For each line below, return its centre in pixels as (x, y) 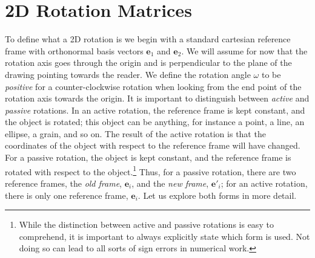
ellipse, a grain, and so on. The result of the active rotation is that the (135, 133)
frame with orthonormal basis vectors (74, 50)
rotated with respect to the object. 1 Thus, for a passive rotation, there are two (151, 170)
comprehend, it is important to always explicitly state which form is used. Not (164, 236)
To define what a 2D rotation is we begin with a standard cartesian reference (148, 39)
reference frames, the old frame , (63, 183)
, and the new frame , (170, 183)
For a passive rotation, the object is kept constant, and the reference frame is (148, 157)
